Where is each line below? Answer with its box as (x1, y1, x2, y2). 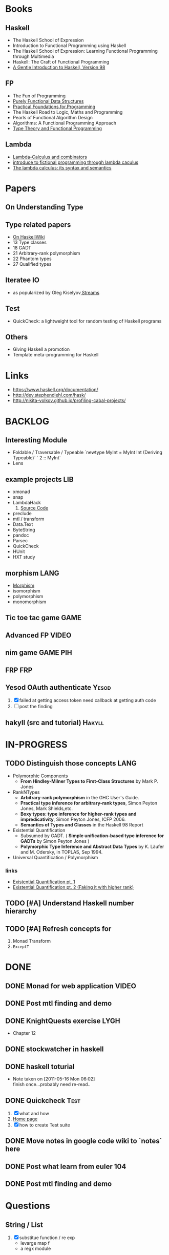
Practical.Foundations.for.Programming (12, 103, 96, 110)
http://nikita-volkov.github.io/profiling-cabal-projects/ (12, 397, 126, 403)
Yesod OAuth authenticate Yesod (5, 683, 111, 692)
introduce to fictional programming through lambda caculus (12, 159, 139, 165)
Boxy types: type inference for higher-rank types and (20, 811, 137, 817)
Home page (12, 1116, 38, 1122)
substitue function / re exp (19, 1235, 75, 1241)
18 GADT (12, 245, 32, 251)
